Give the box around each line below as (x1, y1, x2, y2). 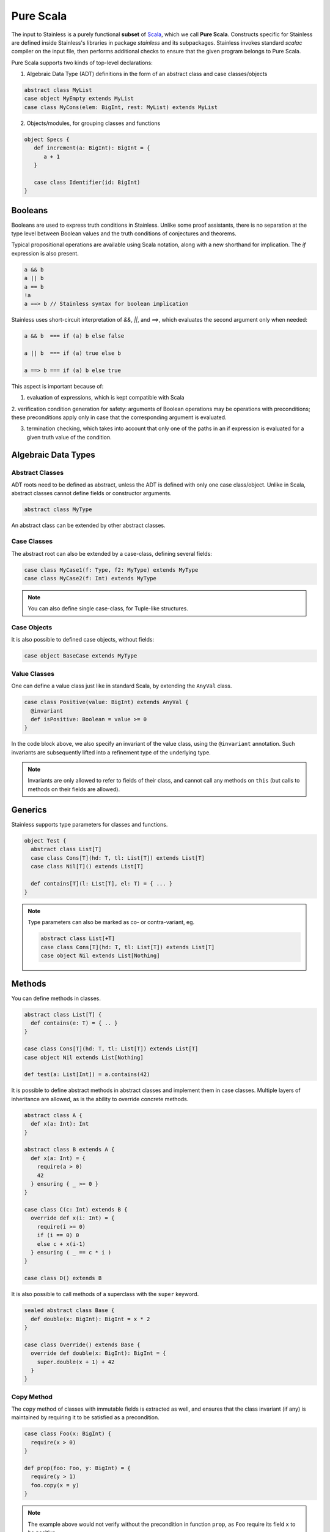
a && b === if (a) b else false (24, 333, 125, 339)
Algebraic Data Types (11, 449, 96, 460)
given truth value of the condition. (26, 433, 112, 441)
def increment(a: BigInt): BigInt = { (34, 145, 150, 151)
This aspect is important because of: (11, 382, 104, 390)
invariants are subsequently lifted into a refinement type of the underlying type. (11, 748, 211, 756)
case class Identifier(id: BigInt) (34, 178, 141, 186)
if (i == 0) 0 (37, 1232, 79, 1239)
